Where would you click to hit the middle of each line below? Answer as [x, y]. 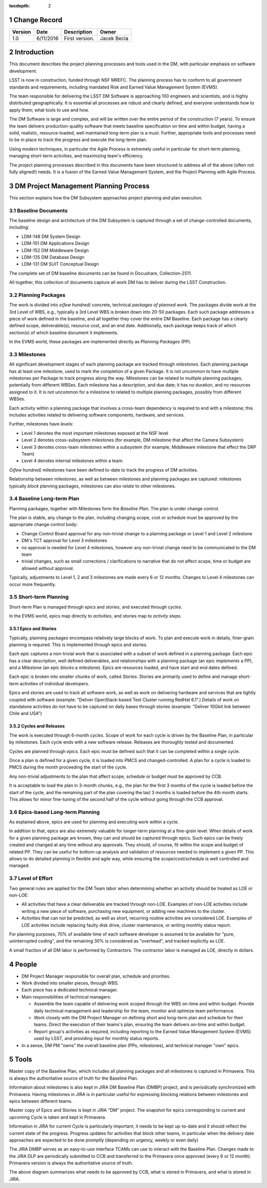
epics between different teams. [41, 1101]
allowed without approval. [48, 568]
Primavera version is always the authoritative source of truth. [71, 1163]
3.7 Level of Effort [31, 878]
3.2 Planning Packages [37, 295]
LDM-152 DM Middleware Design [55, 250]
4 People [23, 964]
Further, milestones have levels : [41, 424]
